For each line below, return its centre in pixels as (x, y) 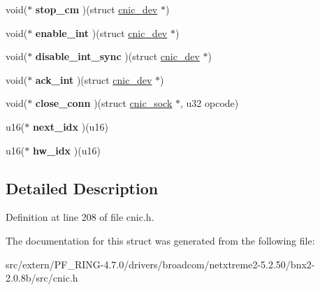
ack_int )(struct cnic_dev (94, 79)
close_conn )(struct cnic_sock (104, 103)
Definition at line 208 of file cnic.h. (80, 217)
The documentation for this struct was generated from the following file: (160, 240)
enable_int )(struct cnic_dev (101, 32)
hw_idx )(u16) (66, 150)
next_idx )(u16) (70, 126)
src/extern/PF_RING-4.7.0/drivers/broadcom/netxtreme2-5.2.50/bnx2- (160, 264)
